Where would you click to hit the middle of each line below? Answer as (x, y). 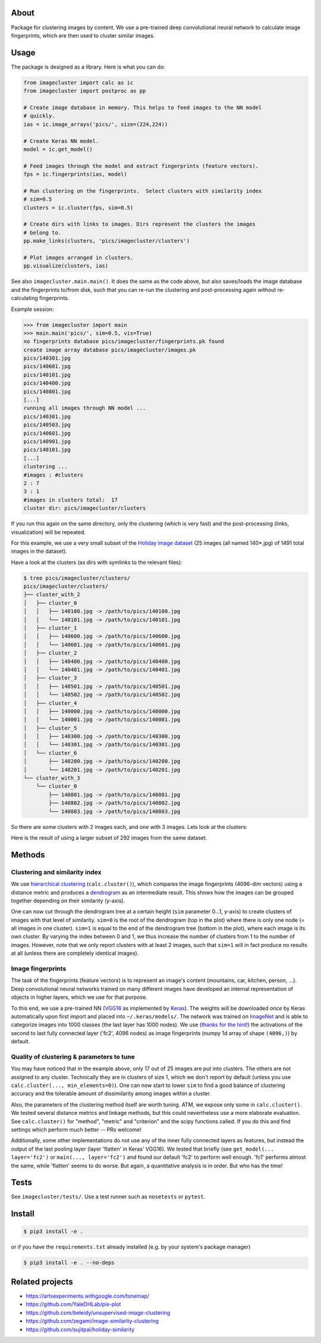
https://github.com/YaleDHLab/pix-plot (73, 1304)
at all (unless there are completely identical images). (75, 954)
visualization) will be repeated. (48, 532)
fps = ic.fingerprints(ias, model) (75, 175)
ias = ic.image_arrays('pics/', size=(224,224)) (96, 124)
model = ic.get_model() (58, 149)
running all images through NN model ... (85, 408)
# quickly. (39, 116)
